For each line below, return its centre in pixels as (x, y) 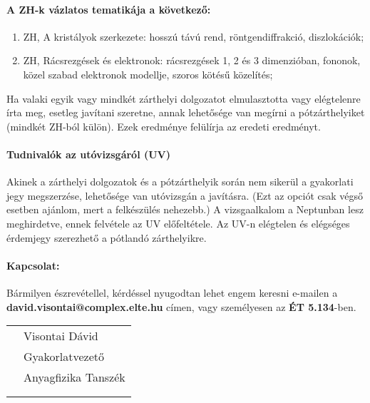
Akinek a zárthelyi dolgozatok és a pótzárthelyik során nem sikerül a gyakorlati (180, 182)
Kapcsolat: (33, 265)
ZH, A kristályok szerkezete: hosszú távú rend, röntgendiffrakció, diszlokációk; (194, 36)
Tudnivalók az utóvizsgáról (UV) (89, 154)
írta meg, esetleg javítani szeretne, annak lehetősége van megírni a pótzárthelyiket (186, 112)
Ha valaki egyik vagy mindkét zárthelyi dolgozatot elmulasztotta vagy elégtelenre (184, 98)
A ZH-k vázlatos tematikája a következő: (109, 9)
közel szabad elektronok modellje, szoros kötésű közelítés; (148, 74)
